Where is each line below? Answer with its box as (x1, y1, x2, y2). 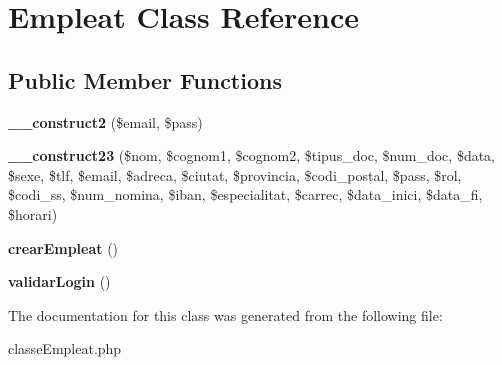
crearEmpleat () (8, 237, 119, 258)
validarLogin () (8, 271, 111, 292)
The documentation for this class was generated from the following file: (8, 304, 443, 325)
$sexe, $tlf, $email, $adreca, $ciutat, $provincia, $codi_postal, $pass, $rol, (8, 164, 462, 185)
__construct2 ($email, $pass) (8, 111, 203, 132)
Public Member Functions (8, 64, 282, 95)
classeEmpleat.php (8, 338, 122, 359)
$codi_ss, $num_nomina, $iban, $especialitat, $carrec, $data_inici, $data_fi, (8, 184, 483, 205)
